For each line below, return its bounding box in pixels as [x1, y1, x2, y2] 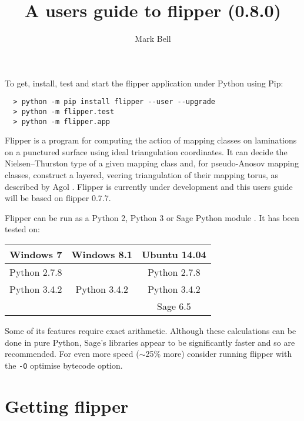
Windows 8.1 [71, 248, 133, 262]
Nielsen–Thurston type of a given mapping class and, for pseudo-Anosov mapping [5, 157, 299, 169]
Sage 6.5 [157, 299, 191, 313]
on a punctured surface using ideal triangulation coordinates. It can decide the [5, 145, 288, 158]
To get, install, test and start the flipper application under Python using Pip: [5, 76, 283, 89]
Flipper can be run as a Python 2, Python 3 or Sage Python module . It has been [5, 211, 299, 223]
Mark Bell [135, 32, 171, 45]
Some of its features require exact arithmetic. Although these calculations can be [5, 325, 296, 337]
